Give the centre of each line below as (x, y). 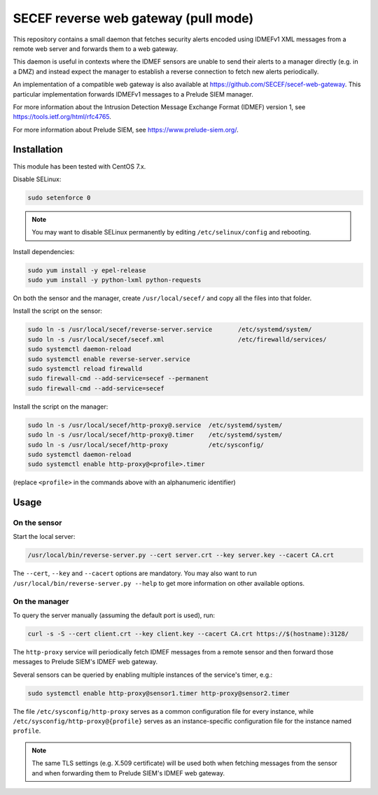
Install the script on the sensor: (58, 311)
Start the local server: (44, 537)
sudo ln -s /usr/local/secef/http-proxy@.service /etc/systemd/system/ (155, 425)
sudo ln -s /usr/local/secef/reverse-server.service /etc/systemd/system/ (170, 330)
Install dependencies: (44, 251)
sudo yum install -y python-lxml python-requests (114, 280)
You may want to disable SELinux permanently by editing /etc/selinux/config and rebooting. (171, 232)
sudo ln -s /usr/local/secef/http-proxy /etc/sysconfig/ (146, 445)
